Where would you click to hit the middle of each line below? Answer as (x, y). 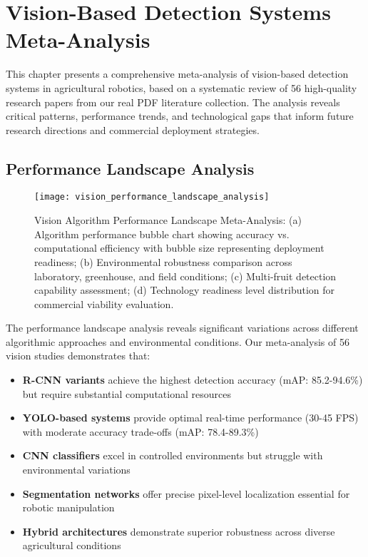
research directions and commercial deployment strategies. (133, 129)
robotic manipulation (68, 507)
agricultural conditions (72, 545)
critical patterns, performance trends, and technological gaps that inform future (180, 116)
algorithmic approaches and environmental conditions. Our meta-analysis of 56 (178, 341)
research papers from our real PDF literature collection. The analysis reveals (173, 102)
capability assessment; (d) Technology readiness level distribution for (185, 290)
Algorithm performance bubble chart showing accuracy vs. (162, 234)
